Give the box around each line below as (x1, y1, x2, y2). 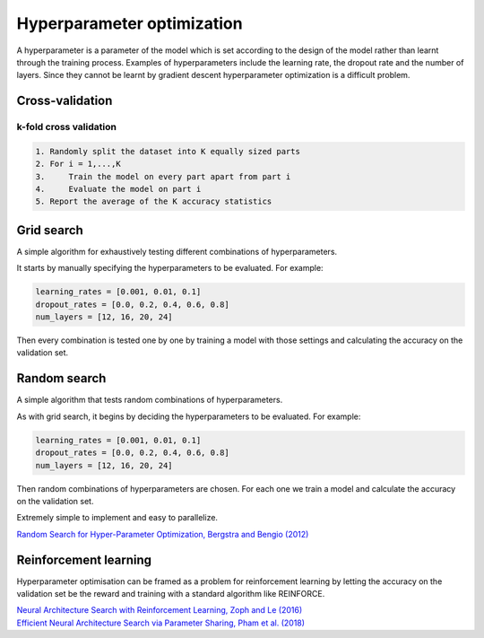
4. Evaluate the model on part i (35, 184, 202, 195)
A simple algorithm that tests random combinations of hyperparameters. (16, 395, 283, 406)
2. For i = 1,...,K (35, 159, 121, 170)
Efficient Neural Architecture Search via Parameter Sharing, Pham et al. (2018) (16, 617, 305, 628)
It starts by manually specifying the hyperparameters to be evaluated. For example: (16, 263, 324, 274)
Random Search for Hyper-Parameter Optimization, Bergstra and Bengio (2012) (16, 529, 309, 539)
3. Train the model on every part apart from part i (35, 171, 291, 181)
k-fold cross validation (16, 121, 117, 134)
